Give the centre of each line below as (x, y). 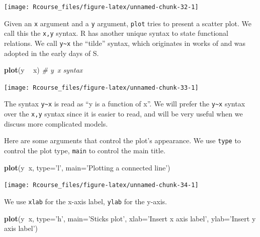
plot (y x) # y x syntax (44, 70)
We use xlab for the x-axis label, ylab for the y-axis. (85, 201)
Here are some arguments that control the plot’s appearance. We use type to (122, 140)
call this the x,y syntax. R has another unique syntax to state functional (116, 33)
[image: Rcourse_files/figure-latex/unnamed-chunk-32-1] (101, 7)
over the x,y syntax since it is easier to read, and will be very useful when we (123, 114)
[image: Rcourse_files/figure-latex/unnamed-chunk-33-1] (101, 87)
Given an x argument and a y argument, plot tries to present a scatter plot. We (128, 23)
